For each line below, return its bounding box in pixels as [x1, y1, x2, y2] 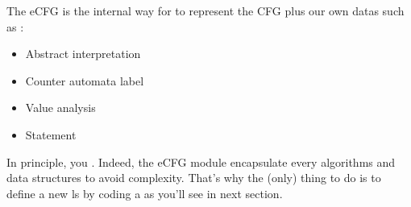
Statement [25, 126, 77, 143]
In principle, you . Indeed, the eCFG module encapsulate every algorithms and [6, 153, 396, 170]
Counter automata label [25, 72, 144, 89]
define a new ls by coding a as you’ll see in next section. [6, 184, 283, 201]
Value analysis [25, 99, 96, 116]
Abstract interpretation [25, 45, 141, 62]
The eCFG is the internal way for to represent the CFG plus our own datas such [6, 2, 405, 19]
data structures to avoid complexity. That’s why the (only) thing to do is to [6, 169, 381, 186]
